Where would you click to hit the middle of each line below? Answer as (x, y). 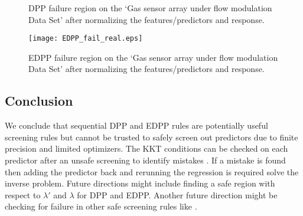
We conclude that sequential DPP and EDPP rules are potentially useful (136, 125)
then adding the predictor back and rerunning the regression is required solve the (152, 171)
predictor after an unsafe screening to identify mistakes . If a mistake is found (145, 160)
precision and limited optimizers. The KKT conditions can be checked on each (146, 148)
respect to (23, 194)
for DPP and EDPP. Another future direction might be (177, 194)
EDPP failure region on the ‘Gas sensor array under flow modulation (153, 57)
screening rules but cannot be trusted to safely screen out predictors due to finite (151, 137)
